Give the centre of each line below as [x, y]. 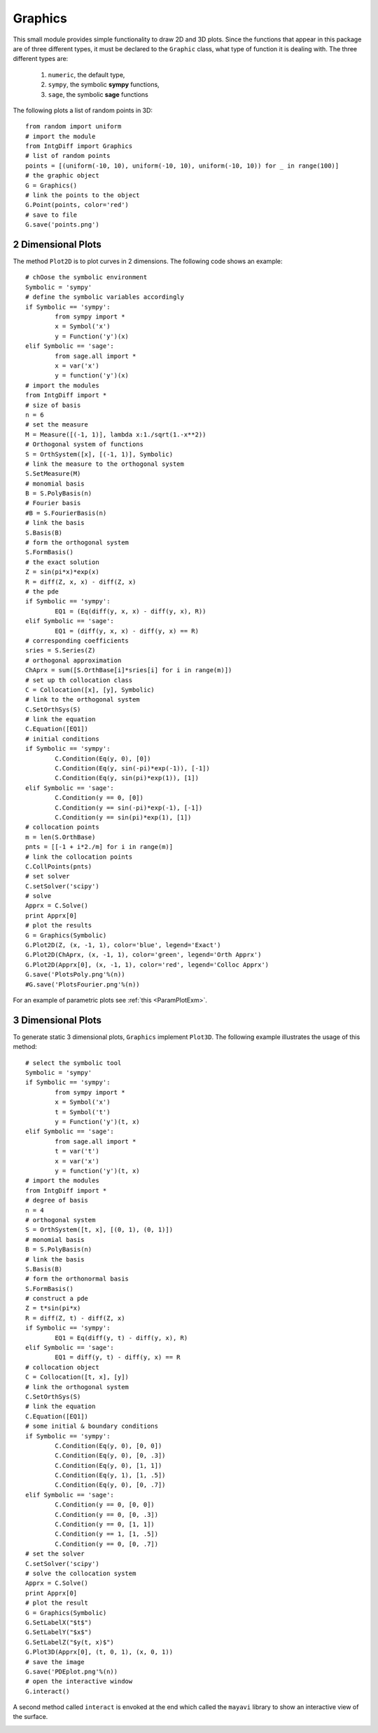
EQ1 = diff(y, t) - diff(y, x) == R [118, 1357]
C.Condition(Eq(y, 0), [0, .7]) [110, 1485]
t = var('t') [77, 1151]
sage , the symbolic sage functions [98, 94]
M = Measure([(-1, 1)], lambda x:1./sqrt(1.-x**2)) [116, 434]
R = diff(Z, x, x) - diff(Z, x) [81, 582]
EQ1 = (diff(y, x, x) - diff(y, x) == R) [127, 631]
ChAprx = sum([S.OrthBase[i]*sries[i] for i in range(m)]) [129, 670]
